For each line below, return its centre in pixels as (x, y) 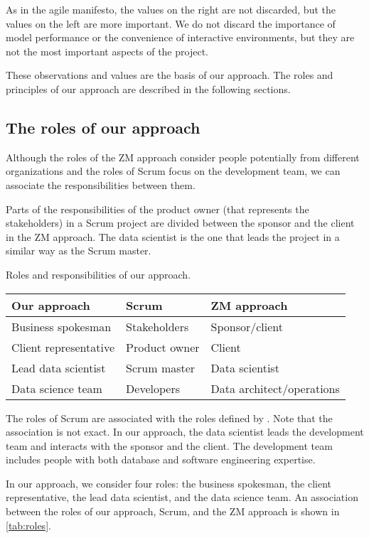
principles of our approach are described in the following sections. (148, 88)
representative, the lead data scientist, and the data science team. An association (182, 497)
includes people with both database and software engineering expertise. (161, 459)
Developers (153, 388)
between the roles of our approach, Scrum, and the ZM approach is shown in (173, 511)
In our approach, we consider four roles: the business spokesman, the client (169, 483)
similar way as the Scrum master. (79, 251)
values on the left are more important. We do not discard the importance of (171, 23)
